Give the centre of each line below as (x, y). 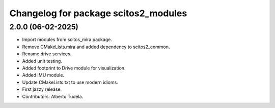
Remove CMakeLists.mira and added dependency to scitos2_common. (96, 47)
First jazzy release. (42, 89)
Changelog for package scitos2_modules (98, 13)
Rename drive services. (47, 54)
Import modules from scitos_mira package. (67, 40)
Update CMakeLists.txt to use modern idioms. (70, 82)
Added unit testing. (42, 61)
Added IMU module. (43, 75)
